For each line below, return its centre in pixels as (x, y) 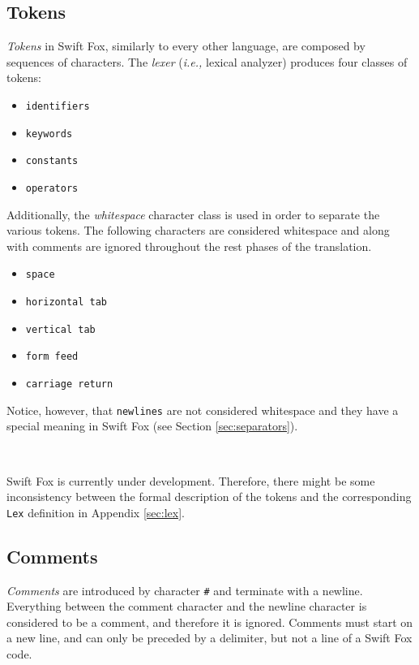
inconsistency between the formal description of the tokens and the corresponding (209, 497)
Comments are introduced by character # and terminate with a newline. (185, 590)
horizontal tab (66, 302)
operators (52, 188)
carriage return (69, 384)
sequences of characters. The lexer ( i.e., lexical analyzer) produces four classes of (207, 61)
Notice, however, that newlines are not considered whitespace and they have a (203, 410)
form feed (52, 357)
